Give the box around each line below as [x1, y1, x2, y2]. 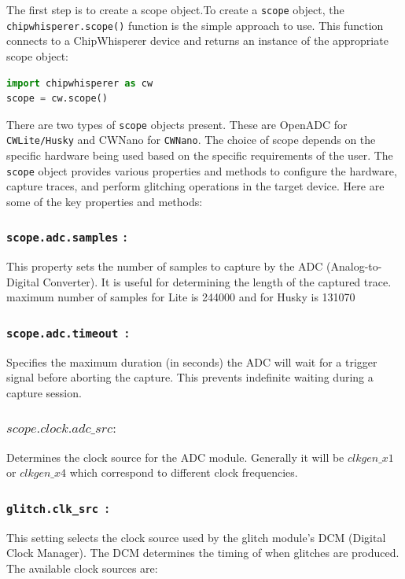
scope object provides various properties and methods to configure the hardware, [6, 162, 397, 179]
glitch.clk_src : [6, 497, 109, 517]
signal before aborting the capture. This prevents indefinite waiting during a [6, 369, 374, 385]
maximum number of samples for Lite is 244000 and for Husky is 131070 [6, 289, 355, 305]
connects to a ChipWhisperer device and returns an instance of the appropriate [6, 32, 388, 49]
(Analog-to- [326, 258, 382, 275]
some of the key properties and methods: [6, 193, 203, 209]
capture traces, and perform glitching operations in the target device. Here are [6, 178, 385, 194]
